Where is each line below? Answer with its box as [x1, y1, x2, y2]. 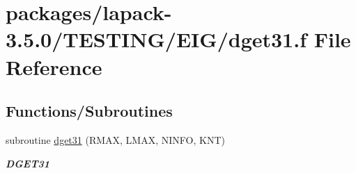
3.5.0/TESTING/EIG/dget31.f [6, 25, 307, 53]
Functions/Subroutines [6, 100, 173, 122]
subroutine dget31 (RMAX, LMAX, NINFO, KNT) [6, 132, 225, 147]
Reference [6, 52, 102, 81]
